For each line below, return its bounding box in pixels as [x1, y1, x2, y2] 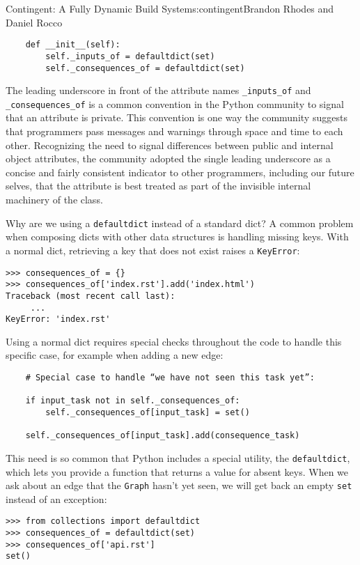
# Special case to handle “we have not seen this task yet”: [25, 373, 315, 382]
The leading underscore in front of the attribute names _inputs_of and [6, 83, 311, 98]
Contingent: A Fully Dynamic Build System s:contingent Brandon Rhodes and [6, 1, 334, 15]
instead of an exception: [6, 491, 107, 506]
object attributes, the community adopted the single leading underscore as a [6, 151, 331, 166]
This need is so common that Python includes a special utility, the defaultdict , [6, 450, 350, 465]
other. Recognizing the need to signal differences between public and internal [6, 137, 334, 152]
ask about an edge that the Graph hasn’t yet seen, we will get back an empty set [6, 478, 352, 493]
